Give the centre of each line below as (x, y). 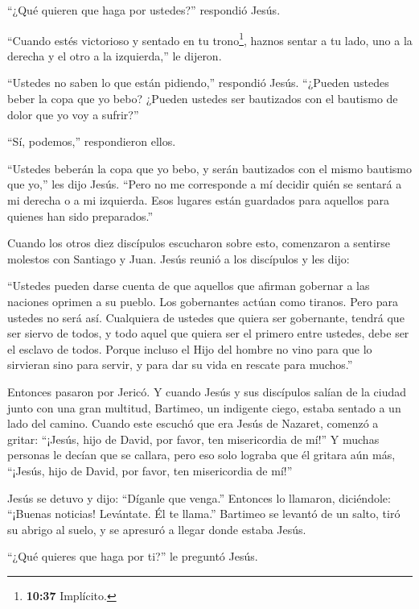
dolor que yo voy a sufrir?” (73, 114)
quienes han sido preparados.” (80, 215)
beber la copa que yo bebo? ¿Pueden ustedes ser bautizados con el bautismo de (203, 99)
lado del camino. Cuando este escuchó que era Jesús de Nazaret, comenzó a (193, 423)
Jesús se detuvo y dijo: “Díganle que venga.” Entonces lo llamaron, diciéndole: (199, 497)
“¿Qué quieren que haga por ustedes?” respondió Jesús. (144, 10)
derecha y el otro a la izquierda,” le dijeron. (115, 55)
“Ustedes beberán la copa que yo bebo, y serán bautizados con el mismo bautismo (209, 168)
